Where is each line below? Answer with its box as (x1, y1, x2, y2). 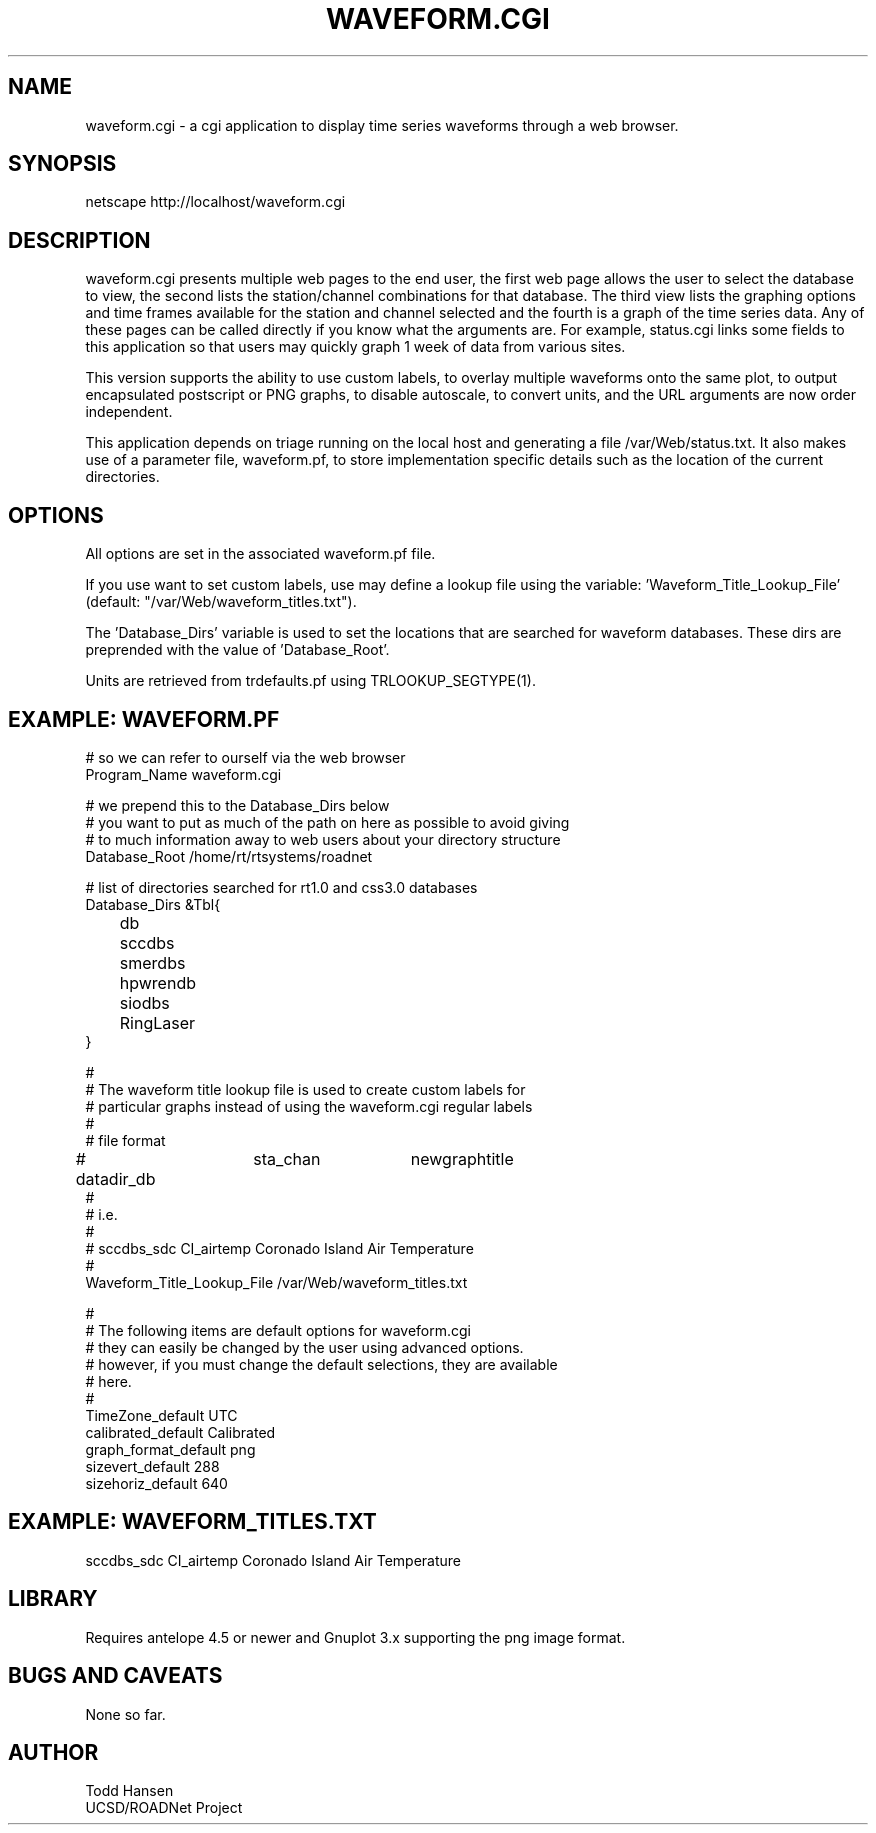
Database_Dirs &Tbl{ (85, 895, 221, 913)
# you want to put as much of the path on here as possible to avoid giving (85, 813, 570, 831)
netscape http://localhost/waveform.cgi (85, 193, 346, 211)
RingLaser (119, 1012, 196, 1033)
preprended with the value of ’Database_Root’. (85, 641, 390, 659)
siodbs (119, 992, 170, 1013)
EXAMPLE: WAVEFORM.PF (8, 706, 280, 732)
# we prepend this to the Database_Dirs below (85, 796, 390, 814)
